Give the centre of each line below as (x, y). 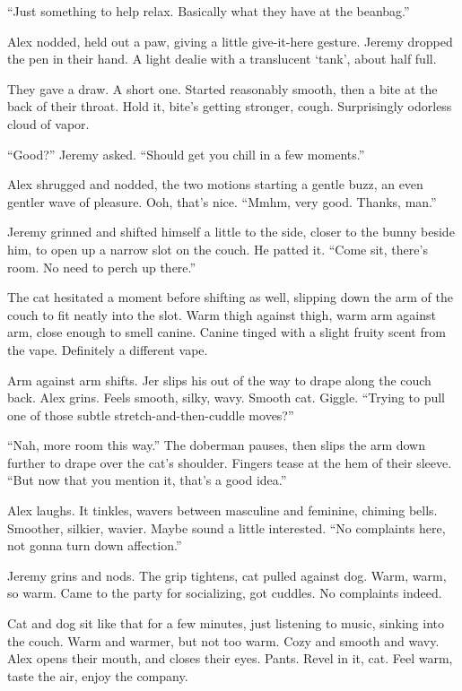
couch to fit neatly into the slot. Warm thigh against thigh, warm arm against (222, 314)
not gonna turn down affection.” (95, 545)
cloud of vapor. (48, 123)
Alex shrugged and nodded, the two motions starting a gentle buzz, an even (215, 184)
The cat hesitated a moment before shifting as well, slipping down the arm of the (230, 297)
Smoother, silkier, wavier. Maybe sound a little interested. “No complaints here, (227, 527)
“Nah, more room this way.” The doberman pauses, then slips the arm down (217, 445)
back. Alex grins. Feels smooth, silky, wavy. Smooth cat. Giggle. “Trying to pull (226, 397)
